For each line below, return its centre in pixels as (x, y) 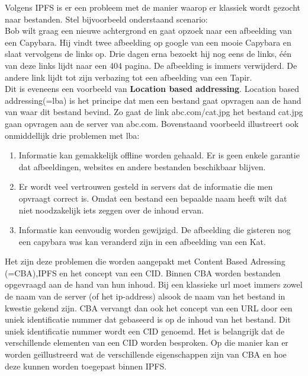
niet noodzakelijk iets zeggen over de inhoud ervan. (111, 210)
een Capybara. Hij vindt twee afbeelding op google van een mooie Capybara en (148, 42)
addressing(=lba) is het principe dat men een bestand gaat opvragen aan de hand (153, 100)
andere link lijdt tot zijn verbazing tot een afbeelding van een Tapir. (129, 77)
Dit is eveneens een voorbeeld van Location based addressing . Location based (152, 89)
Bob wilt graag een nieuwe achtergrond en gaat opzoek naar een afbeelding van (148, 31)
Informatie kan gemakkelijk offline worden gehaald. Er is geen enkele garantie (159, 155)
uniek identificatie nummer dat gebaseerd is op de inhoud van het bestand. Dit (148, 319)
